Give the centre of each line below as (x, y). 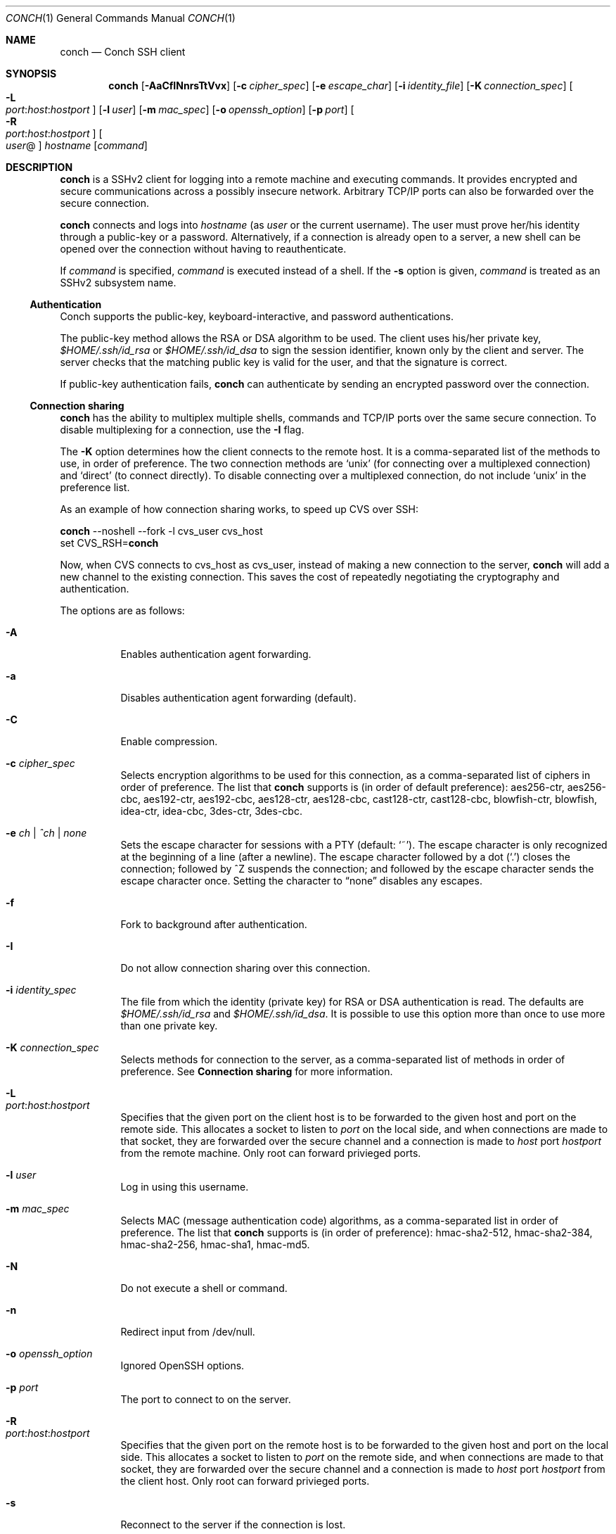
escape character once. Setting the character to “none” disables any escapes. (301, 881)
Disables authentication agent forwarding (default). (238, 698)
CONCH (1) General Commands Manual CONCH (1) (121, 18)
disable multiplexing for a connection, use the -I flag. (182, 430)
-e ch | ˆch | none (46, 833)
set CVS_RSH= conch (109, 543)
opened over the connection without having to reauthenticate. (203, 249)
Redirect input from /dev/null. (188, 1332)
